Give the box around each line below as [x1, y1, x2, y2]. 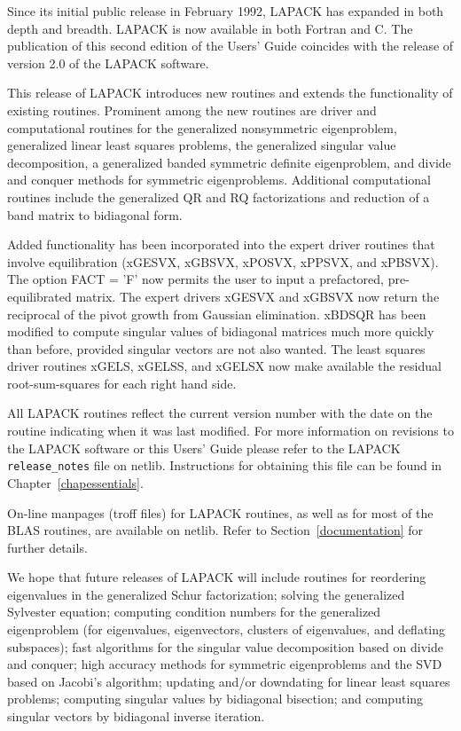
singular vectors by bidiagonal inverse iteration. [7, 707, 265, 726]
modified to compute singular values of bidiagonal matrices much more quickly [7, 322, 434, 341]
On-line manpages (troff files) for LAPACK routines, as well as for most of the [7, 503, 434, 522]
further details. [7, 538, 88, 556]
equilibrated [7, 287, 72, 305]
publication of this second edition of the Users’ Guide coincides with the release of [7, 36, 454, 55]
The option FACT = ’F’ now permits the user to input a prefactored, [7, 270, 384, 288]
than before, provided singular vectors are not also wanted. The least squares [7, 339, 426, 358]
